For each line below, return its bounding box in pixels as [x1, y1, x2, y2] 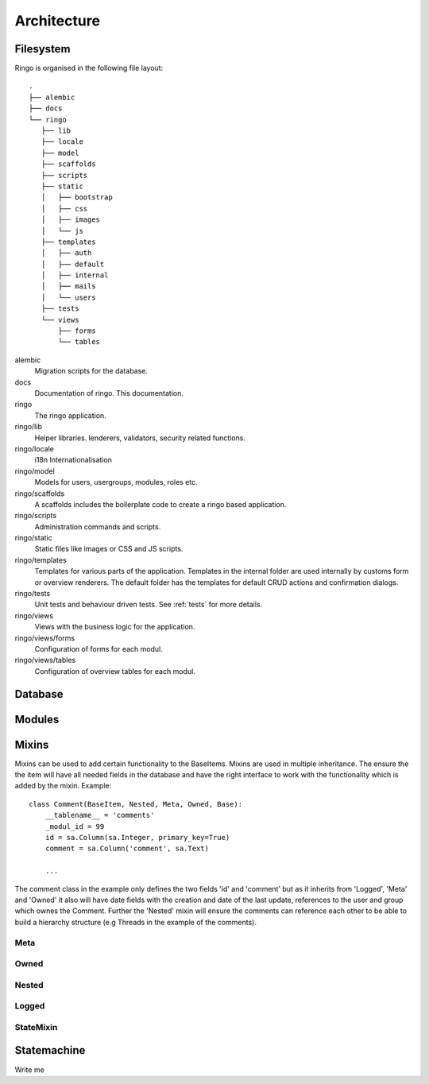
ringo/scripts [14, 511, 57, 521]
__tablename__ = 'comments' [44, 811, 155, 820]
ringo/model [14, 466, 55, 476]
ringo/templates [14, 555, 67, 564]
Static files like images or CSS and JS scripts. [34, 544, 184, 554]
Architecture [14, 12, 101, 29]
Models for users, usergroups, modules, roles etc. [34, 478, 198, 487]
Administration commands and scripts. [34, 521, 161, 532]
